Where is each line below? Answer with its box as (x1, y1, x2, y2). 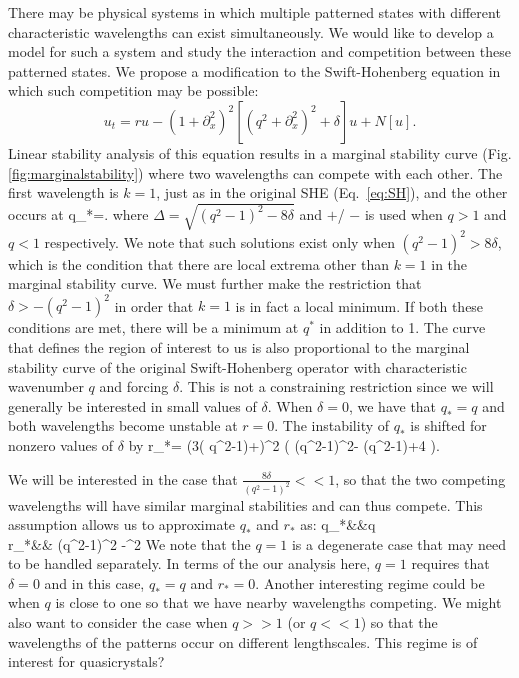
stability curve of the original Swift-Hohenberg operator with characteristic (8, 356, 467, 377)
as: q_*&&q (300, 514, 376, 535)
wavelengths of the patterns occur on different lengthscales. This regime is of (8, 631, 478, 652)
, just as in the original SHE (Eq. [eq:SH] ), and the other (156, 182, 508, 203)
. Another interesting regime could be (255, 572, 485, 593)
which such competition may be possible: (8, 80, 259, 101)
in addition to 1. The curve (319, 317, 486, 338)
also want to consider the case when (8, 612, 228, 633)
